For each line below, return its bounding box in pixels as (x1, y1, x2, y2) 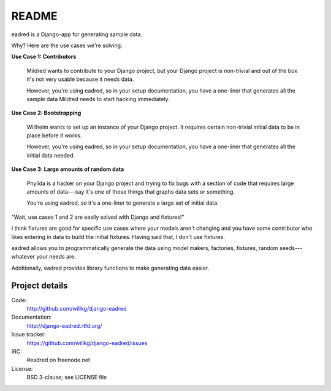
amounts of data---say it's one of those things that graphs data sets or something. (26, 188, 235, 195)
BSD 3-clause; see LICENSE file (26, 374, 107, 381)
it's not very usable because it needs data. (26, 75, 134, 83)
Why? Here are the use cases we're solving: (11, 42, 123, 49)
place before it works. (26, 132, 82, 139)
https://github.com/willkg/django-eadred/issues (26, 339, 148, 346)
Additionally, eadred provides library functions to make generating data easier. (11, 264, 210, 271)
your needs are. (36, 253, 76, 260)
